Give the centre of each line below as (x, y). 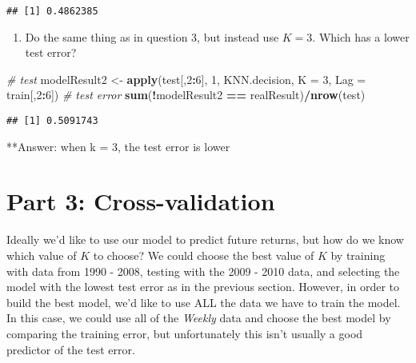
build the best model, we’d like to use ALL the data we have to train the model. (204, 302)
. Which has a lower (361, 36)
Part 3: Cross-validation (141, 201)
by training (358, 255)
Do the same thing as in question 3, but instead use (152, 36)
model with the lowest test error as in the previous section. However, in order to (203, 287)
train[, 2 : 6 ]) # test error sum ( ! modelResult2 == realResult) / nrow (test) (186, 95)
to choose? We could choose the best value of (204, 255)
